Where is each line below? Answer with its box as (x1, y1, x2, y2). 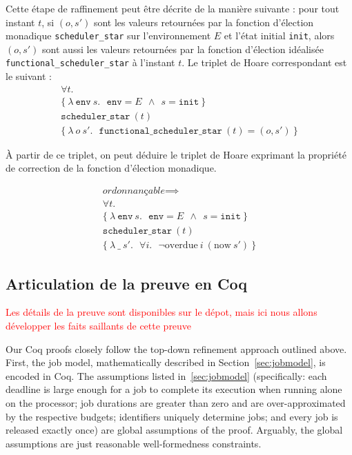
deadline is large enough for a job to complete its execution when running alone (6, 382, 342, 396)
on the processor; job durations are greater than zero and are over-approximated (6, 395, 346, 410)
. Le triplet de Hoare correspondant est (182, 55, 347, 70)
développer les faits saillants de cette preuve (6, 318, 192, 332)
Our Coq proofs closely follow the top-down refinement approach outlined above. (6, 341, 347, 356)
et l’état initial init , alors (224, 28, 335, 43)
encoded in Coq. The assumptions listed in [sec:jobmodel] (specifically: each (6, 368, 327, 383)
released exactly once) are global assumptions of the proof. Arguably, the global (6, 423, 343, 437)
